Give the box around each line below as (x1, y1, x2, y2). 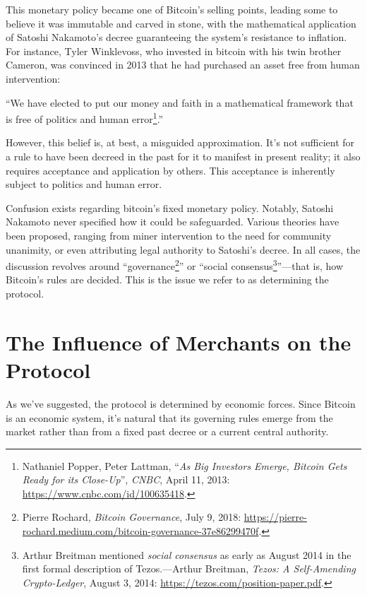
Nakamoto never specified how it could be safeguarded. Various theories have (6, 214, 339, 229)
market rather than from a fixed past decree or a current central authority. (6, 424, 329, 439)
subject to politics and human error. (6, 177, 162, 192)
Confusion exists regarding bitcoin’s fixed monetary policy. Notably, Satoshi (6, 200, 334, 215)
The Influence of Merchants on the (6, 327, 351, 356)
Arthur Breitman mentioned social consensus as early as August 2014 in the (22, 547, 351, 562)
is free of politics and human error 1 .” (6, 110, 164, 126)
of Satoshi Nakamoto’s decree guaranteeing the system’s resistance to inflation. (6, 30, 347, 45)
